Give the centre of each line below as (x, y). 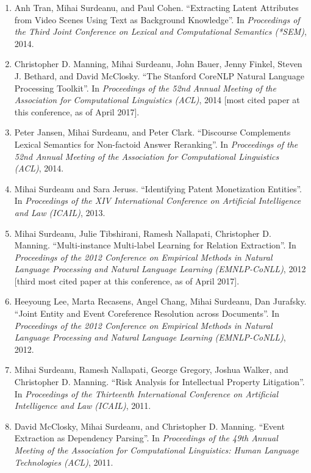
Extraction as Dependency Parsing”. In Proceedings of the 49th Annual (146, 438)
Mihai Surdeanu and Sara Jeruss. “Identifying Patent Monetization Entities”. (158, 188)
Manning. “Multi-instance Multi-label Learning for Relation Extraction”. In (155, 245)
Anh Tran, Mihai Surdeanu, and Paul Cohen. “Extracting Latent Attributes (156, 7)
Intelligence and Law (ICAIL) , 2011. (83, 406)
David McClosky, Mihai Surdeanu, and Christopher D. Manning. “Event (149, 426)
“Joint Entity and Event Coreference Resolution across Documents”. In (147, 313)
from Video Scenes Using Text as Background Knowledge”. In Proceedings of (157, 19)
